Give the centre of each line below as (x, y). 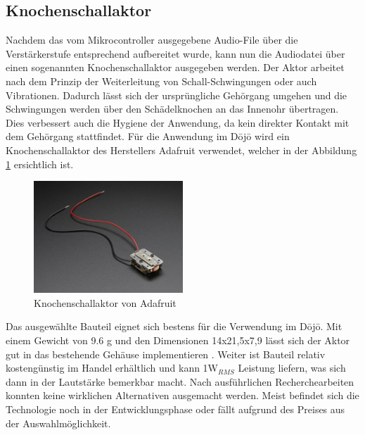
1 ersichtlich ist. (40, 164)
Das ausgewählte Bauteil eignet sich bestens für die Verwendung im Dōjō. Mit (174, 326)
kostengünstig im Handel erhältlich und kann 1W (112, 368)
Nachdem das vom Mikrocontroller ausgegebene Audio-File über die (152, 40)
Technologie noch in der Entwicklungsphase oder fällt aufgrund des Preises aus (175, 409)
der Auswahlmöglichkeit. (58, 423)
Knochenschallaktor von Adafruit (105, 302)
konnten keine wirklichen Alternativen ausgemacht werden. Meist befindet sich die (182, 395)
